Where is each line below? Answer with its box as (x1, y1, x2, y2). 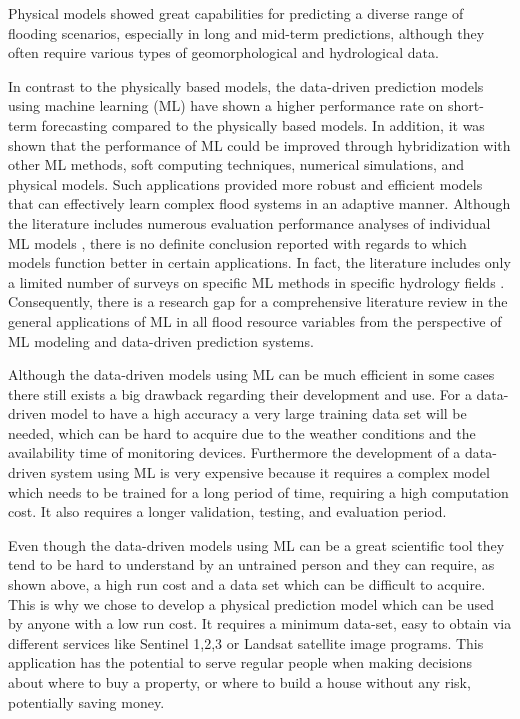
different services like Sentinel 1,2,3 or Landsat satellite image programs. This (8, 632, 484, 653)
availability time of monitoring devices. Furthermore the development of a (8, 442, 461, 463)
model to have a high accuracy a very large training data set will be (50, 403, 467, 424)
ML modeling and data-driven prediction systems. (8, 330, 314, 351)
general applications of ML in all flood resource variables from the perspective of (8, 310, 502, 331)
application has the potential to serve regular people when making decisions (8, 652, 472, 673)
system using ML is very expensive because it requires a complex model (50, 462, 490, 483)
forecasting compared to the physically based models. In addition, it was (41, 114, 485, 135)
